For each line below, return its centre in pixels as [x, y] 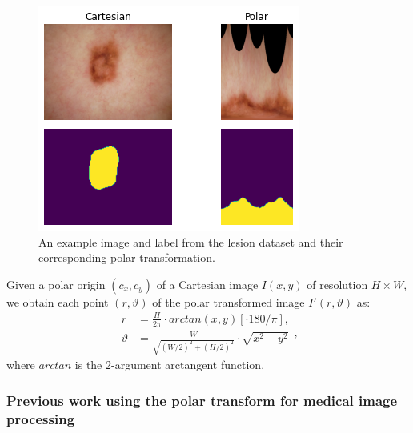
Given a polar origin [56, 284]
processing [41, 418]
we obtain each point [58, 301]
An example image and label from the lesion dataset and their [191, 241]
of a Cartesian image [207, 284]
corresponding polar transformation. [127, 257]
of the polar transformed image [229, 301]
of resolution [337, 284]
